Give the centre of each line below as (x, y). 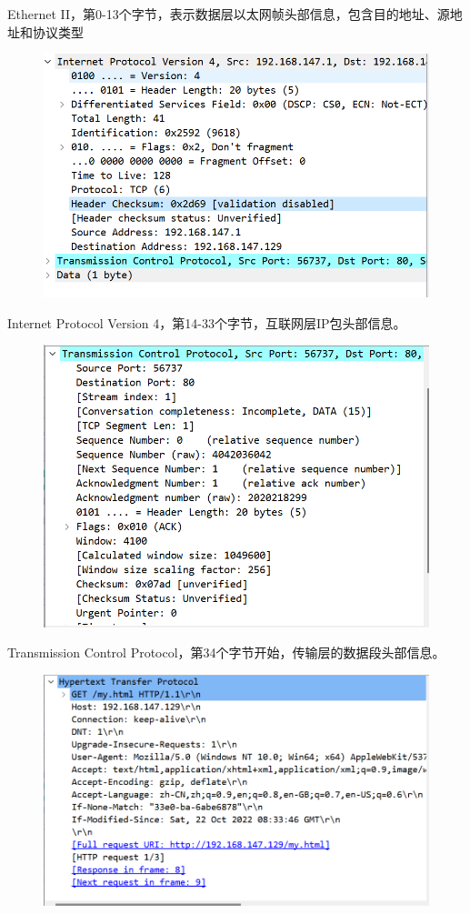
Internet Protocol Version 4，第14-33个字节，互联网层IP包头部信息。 (207, 322)
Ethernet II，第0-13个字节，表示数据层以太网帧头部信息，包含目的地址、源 (229, 14)
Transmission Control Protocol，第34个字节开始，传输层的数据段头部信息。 (226, 652)
